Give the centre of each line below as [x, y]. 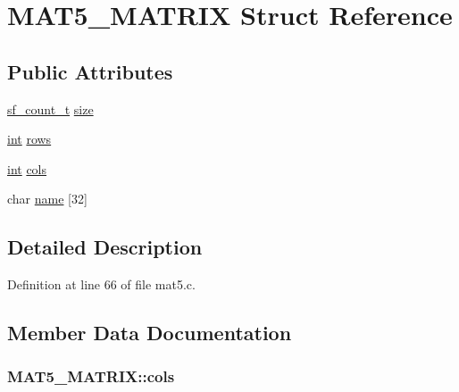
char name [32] [47, 199]
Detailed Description [105, 247]
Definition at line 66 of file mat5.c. [101, 284]
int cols [27, 168]
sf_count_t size [50, 108]
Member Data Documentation [150, 333]
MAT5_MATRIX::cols [91, 376]
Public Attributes [90, 71]
